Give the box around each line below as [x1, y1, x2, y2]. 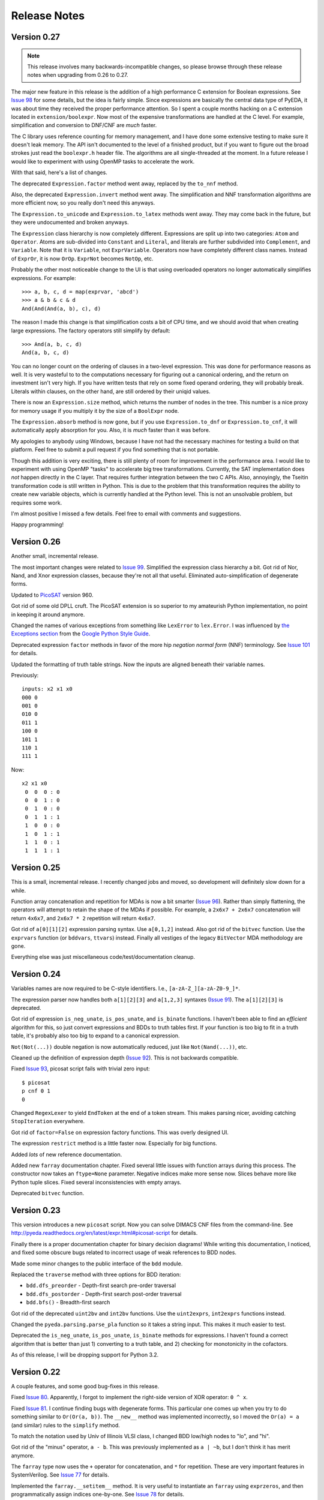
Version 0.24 [11, 969, 61, 979]
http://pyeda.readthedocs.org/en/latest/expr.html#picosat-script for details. [11, 1229, 198, 1237]
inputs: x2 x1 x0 [22, 686, 73, 692]
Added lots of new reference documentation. [11, 1151, 122, 1158]
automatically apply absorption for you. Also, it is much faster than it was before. [11, 427, 211, 434]
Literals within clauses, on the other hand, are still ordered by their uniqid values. [11, 388, 211, 395]
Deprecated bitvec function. [11, 1190, 85, 1197]
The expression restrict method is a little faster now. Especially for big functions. [11, 1140, 217, 1147]
